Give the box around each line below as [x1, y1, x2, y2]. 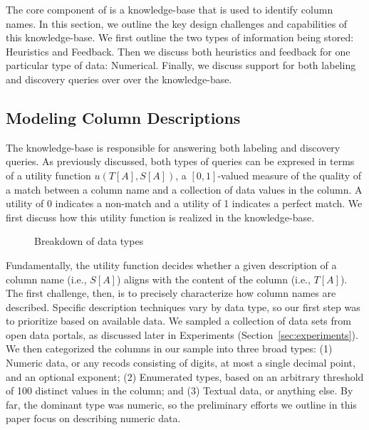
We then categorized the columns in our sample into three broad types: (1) [6, 341, 333, 356]
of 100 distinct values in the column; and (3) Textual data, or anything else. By [6, 383, 353, 398]
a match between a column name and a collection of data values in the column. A [6, 182, 363, 196]
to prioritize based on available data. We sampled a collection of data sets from [6, 313, 351, 328]
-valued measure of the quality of [217, 167, 361, 182]
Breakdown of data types [34, 234, 144, 248]
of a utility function [6, 167, 91, 182]
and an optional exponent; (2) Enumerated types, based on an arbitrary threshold [6, 369, 364, 384]
